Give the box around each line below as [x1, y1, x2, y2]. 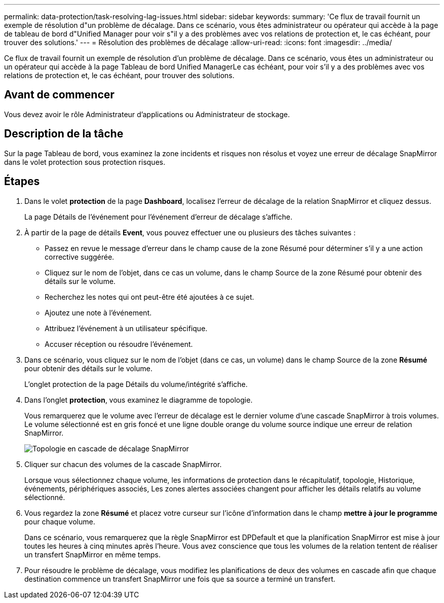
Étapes [4, 175, 40, 188]
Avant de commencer [4, 88, 115, 101]
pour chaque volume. [24, 517, 95, 526]
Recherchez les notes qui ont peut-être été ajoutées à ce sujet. [45, 292, 254, 301]
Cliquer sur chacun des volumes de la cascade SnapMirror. [24, 459, 222, 469]
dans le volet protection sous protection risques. [4, 157, 165, 166]
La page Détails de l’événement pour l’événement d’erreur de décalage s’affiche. [24, 212, 292, 221]
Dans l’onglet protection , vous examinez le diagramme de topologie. [24, 395, 253, 404]
